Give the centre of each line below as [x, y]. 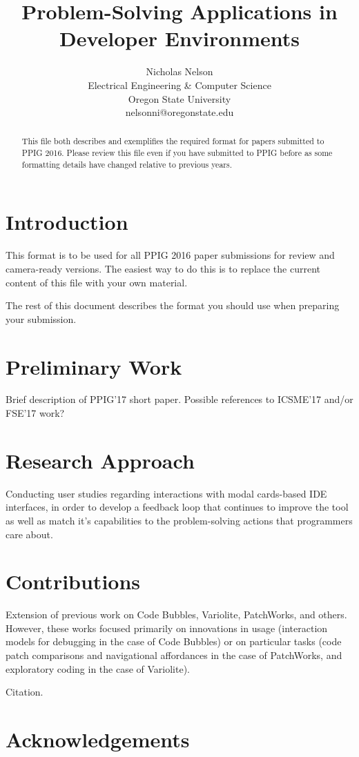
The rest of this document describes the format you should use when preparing [173, 305]
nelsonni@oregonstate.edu [179, 112]
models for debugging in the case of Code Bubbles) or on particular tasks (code [174, 641]
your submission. [41, 318]
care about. [29, 534]
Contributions [73, 581]
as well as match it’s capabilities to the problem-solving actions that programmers [179, 520]
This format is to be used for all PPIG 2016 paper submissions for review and [170, 255]
